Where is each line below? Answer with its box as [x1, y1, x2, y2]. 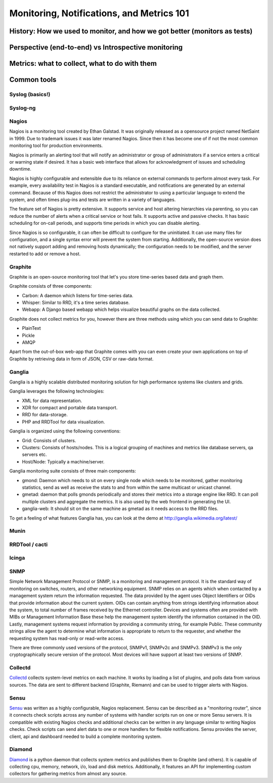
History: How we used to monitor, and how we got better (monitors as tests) [9, 27, 253, 35]
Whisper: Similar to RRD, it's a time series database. [22, 299, 130, 306]
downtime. [9, 166, 31, 172]
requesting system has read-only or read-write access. [9, 635, 124, 641]
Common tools [9, 75, 57, 84]
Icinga [9, 555, 25, 562]
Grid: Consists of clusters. [22, 437, 76, 443]
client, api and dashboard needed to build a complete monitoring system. [9, 733, 162, 739]
